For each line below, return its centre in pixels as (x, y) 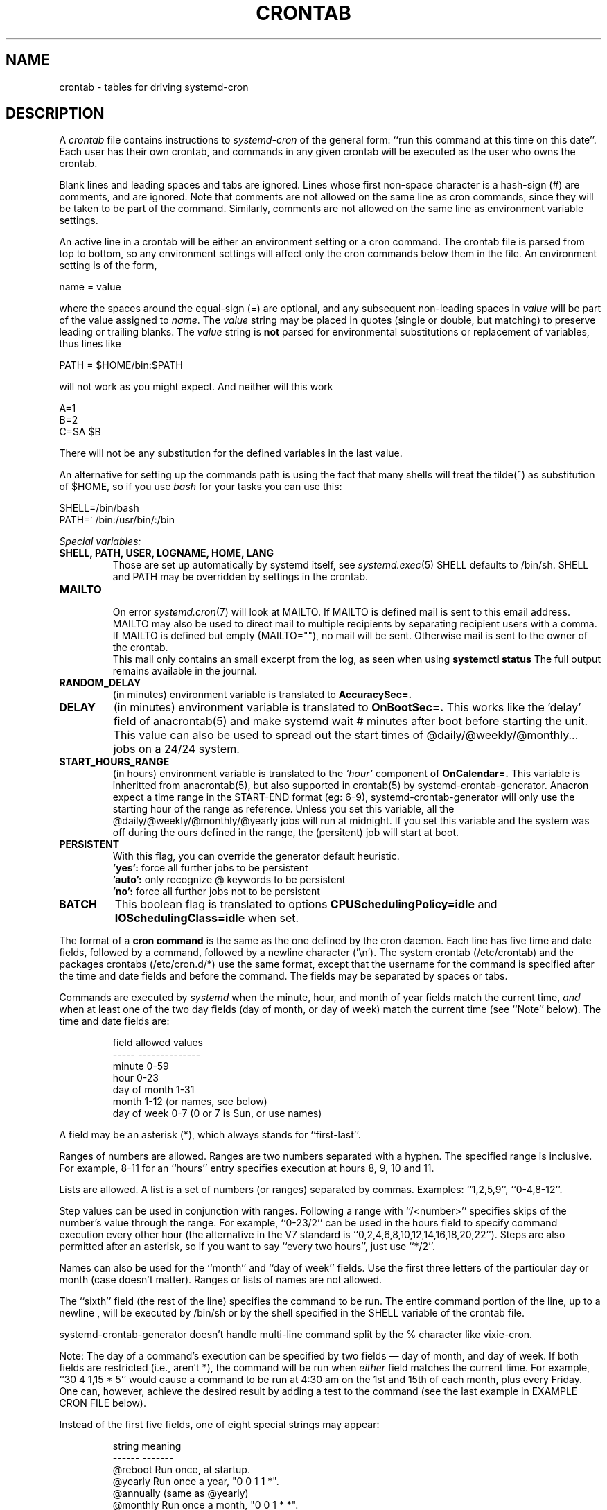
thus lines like (90, 344)
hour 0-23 (135, 1078)
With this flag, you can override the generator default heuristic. (256, 856)
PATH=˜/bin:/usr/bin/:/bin (117, 520)
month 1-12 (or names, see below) (190, 1102)
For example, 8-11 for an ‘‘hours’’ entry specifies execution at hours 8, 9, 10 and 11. (247, 1168)
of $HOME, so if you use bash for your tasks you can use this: (201, 487)
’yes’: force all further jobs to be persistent (210, 868)
